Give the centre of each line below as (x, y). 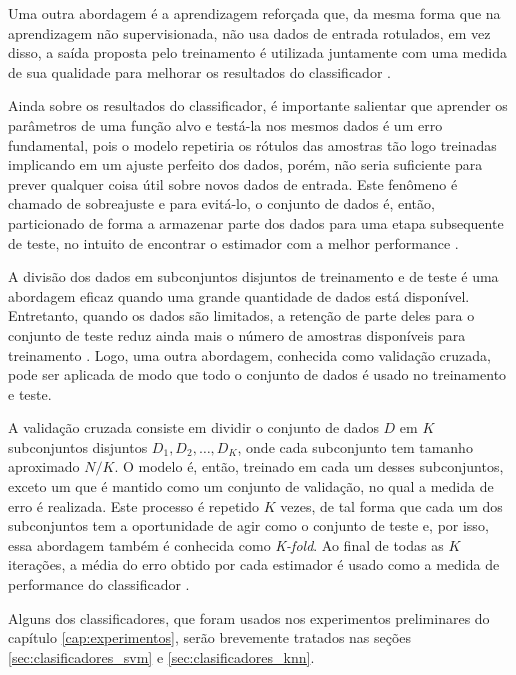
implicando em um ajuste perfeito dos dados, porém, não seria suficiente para (245, 164)
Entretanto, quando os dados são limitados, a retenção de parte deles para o (241, 315)
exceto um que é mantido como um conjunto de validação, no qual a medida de (251, 486)
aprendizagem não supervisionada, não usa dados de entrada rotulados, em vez (249, 32)
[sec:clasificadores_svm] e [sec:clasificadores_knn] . (161, 656)
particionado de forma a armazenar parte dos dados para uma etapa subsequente (256, 222)
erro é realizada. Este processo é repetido (134, 505)
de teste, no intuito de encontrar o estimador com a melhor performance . (233, 242)
